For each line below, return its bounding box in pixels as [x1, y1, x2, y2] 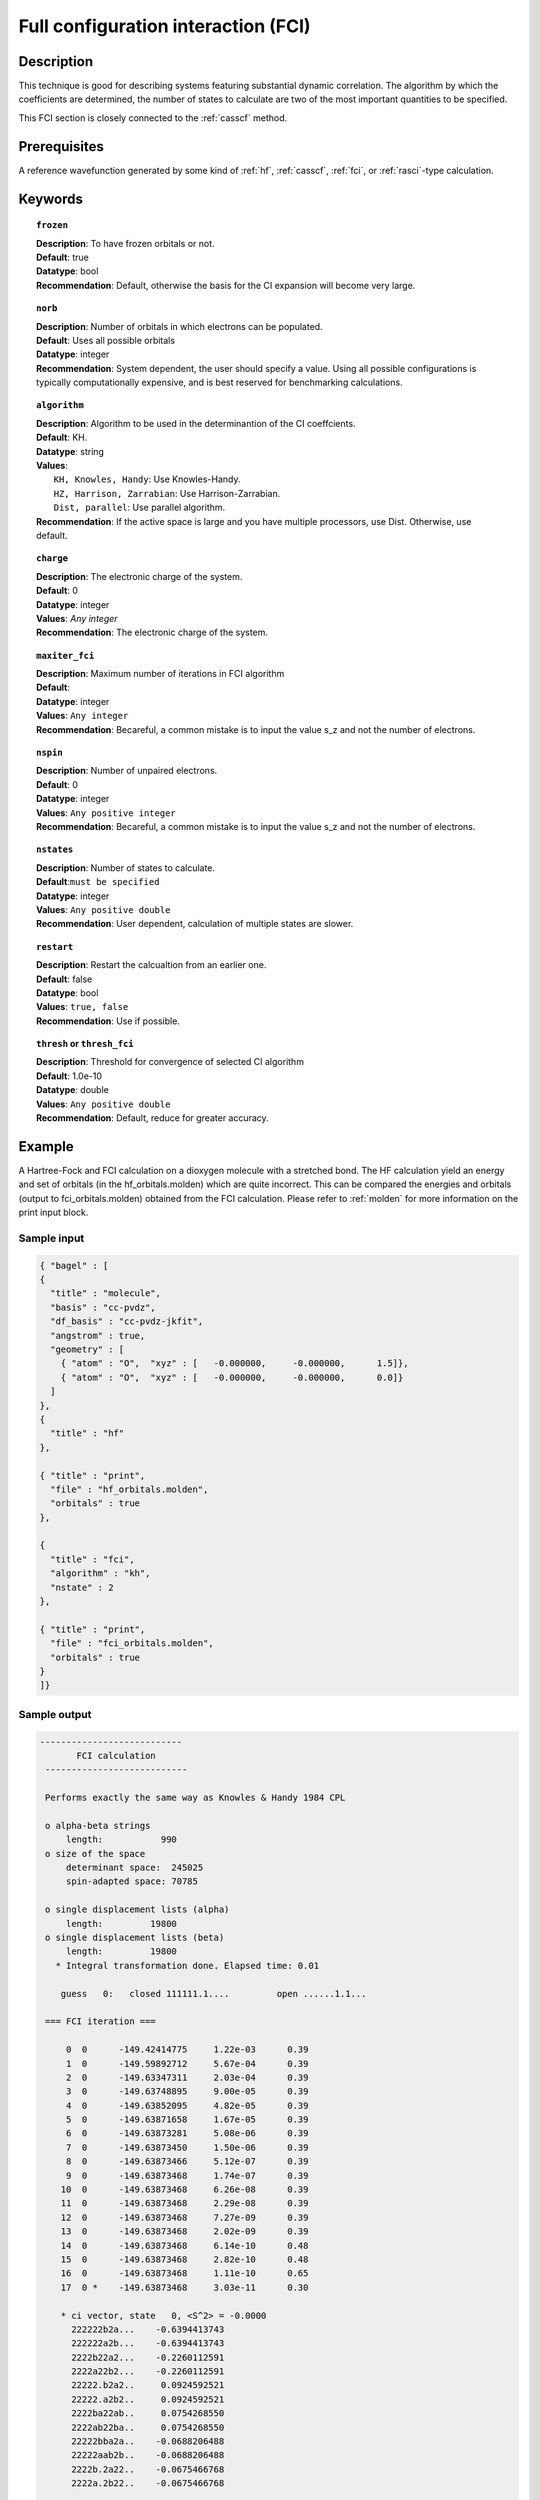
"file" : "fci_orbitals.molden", [50, 1638, 214, 1649]
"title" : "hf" [50, 1428, 125, 1439]
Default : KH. [36, 431, 88, 444]
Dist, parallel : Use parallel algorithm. [53, 501, 226, 514]
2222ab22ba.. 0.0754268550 [71, 2421, 225, 2433]
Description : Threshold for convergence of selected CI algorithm [36, 1056, 305, 1068]
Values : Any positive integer [36, 806, 177, 819]
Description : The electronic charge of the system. [36, 570, 243, 582]
